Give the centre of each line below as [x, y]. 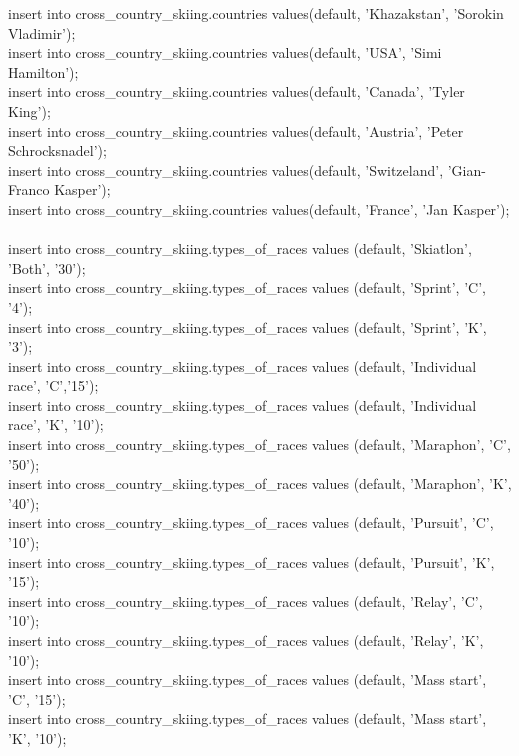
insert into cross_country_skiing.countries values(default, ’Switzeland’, [226, 169]
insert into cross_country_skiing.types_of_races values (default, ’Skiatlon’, [240, 248]
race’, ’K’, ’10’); [56, 424]
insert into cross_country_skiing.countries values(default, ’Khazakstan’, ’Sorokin [256, 13]
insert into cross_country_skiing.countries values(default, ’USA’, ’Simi [225, 52]
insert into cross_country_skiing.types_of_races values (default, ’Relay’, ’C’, [245, 600]
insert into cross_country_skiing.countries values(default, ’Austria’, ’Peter [236, 130]
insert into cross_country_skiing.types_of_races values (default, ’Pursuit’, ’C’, [251, 522]
